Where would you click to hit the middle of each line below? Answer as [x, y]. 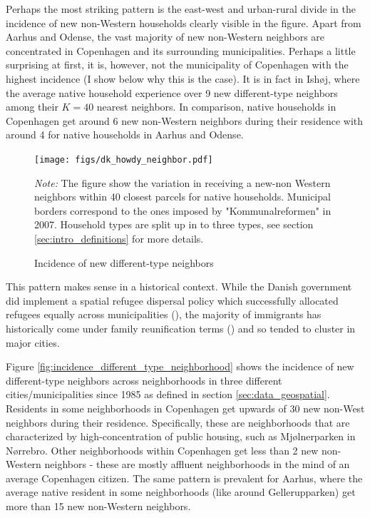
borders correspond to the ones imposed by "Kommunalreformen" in [183, 210]
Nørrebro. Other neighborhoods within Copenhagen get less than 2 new [162, 450]
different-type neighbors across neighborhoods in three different [144, 380]
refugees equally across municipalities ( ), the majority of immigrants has [164, 314]
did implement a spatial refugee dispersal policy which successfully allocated [172, 300]
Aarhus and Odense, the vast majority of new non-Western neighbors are [165, 37]
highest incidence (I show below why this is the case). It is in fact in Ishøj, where [183, 78]
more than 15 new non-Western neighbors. [98, 506]
